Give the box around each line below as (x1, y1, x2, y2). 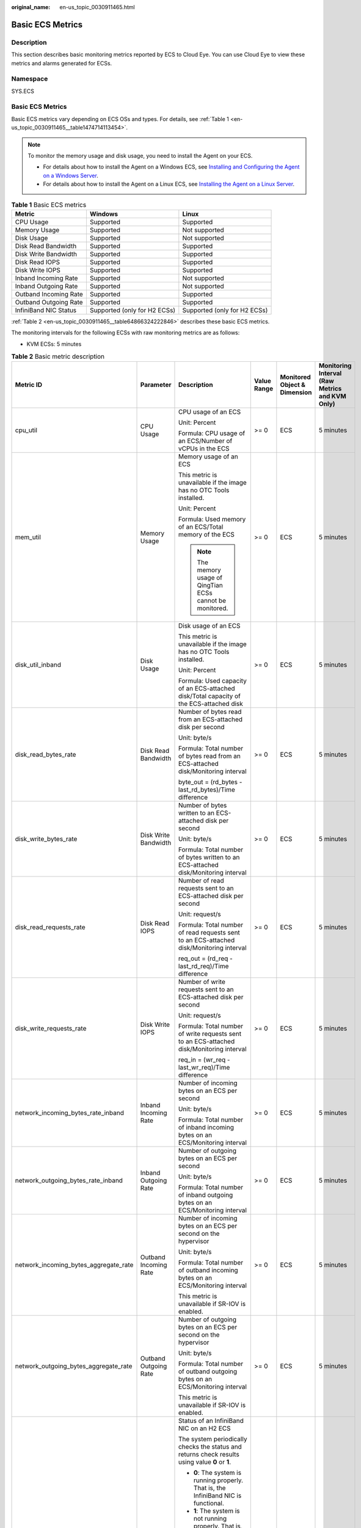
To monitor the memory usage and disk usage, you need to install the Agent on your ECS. (27, 152, 253, 159)
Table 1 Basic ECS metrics (11, 200, 87, 209)
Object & (280, 381, 305, 389)
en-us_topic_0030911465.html (59, 4, 135, 10)
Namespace (11, 75, 48, 83)
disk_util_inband (15, 661, 61, 669)
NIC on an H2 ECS (178, 1424, 231, 1433)
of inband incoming (178, 1123, 235, 1132)
